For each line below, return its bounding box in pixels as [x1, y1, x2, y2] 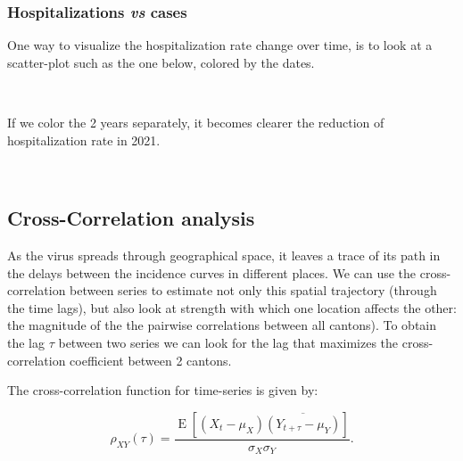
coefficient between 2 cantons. [70, 350, 232, 369]
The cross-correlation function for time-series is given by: [7, 381, 318, 399]
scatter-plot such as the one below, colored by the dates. [7, 53, 315, 71]
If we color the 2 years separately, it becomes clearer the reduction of [7, 113, 384, 131]
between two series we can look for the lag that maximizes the [58, 333, 399, 351]
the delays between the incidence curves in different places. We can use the [7, 263, 417, 282]
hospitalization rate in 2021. [7, 130, 161, 149]
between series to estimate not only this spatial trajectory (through [70, 281, 437, 300]
